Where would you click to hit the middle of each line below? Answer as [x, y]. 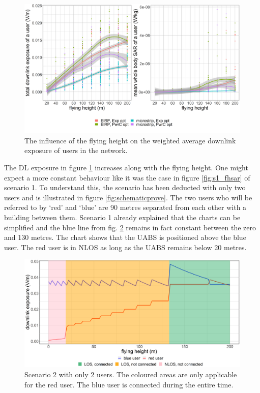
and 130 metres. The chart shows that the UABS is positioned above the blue [125, 237]
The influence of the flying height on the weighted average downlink [130, 140]
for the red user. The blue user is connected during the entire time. [129, 384]
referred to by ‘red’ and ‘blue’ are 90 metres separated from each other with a [125, 207]
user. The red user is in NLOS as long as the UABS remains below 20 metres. [125, 247]
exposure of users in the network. [76, 150]
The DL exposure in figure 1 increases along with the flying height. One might [126, 168]
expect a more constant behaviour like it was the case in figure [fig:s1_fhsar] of [127, 177]
